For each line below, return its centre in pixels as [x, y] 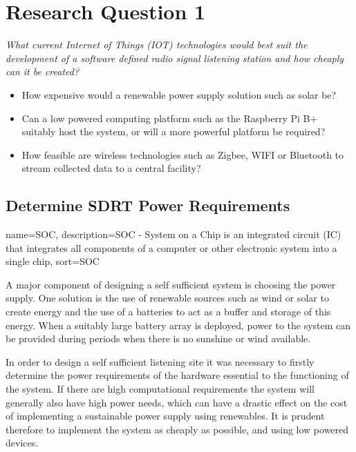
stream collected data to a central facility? [111, 168]
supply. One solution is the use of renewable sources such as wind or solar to [167, 298]
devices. [22, 443]
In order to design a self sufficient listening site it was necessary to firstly [160, 361]
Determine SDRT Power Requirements [148, 205]
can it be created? [43, 71]
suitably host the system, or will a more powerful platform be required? [174, 131]
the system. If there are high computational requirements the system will [160, 389]
